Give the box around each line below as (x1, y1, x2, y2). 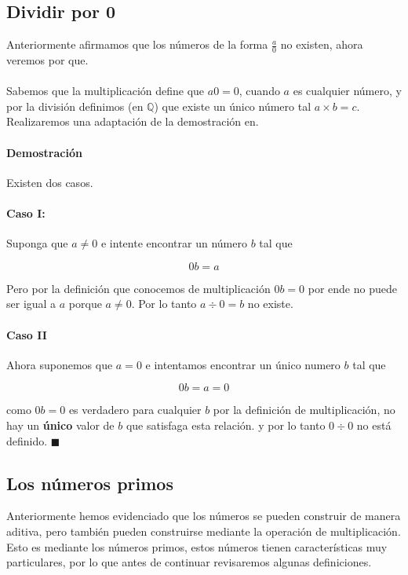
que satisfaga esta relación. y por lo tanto (126, 416, 326, 433)
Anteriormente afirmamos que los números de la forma (6, 36, 268, 53)
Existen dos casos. (6, 174, 93, 190)
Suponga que (6, 235, 68, 251)
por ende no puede (308, 280, 397, 296)
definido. (6, 432, 48, 449)
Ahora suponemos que (6, 356, 113, 372)
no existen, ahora (280, 36, 363, 53)
